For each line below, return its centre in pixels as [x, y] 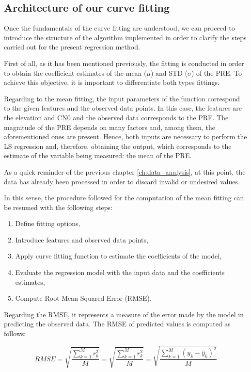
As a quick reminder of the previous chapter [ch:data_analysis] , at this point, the [125, 171]
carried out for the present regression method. [72, 47]
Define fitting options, [48, 223]
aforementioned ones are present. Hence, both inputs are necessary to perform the [125, 137]
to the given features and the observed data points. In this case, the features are [123, 108]
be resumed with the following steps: [58, 207]
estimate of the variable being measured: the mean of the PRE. [98, 155]
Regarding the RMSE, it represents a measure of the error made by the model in [124, 314]
